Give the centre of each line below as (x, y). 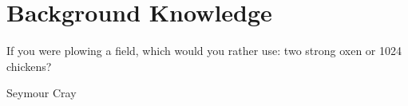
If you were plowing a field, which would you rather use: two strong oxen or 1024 (204, 51)
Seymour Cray (42, 93)
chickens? (29, 66)
